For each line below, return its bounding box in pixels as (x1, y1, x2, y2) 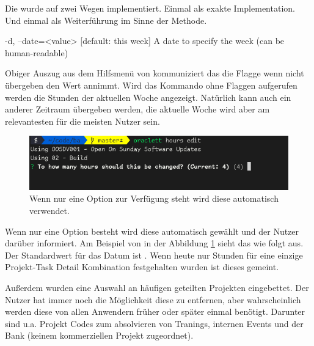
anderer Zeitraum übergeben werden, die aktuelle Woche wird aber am (5, 103, 270, 116)
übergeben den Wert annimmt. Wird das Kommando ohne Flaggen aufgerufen (5, 78, 298, 91)
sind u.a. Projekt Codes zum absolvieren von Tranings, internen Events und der (5, 317, 304, 329)
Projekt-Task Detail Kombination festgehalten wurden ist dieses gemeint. (5, 260, 279, 273)
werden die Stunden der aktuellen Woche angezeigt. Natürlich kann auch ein (5, 90, 291, 103)
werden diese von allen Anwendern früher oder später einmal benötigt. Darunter (5, 305, 305, 318)
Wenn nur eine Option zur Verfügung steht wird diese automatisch (29, 192, 279, 205)
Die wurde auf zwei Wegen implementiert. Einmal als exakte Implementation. (5, 2, 295, 14)
